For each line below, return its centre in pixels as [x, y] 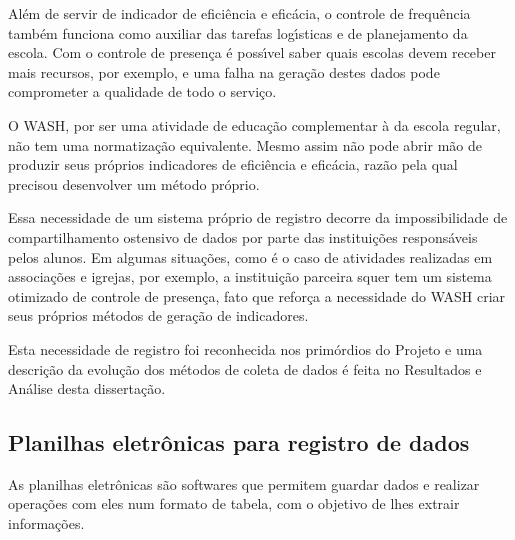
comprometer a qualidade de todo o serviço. [142, 91]
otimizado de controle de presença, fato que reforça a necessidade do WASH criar [257, 295]
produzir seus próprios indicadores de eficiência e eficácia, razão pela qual [233, 164]
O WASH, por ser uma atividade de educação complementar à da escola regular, [254, 124]
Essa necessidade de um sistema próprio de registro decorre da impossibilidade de [258, 217]
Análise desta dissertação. [87, 388]
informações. [46, 523]
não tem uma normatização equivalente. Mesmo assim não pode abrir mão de [245, 144]
